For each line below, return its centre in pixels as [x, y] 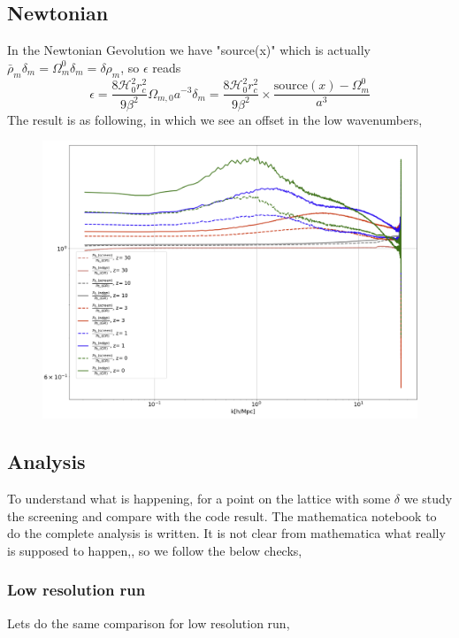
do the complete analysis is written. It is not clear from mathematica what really [226, 533]
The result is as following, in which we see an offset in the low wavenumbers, [215, 119]
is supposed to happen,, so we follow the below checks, [155, 550]
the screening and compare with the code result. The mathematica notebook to [222, 515]
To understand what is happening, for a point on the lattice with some [199, 499]
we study [428, 499]
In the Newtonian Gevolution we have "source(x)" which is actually [189, 50]
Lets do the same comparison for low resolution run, [149, 623]
